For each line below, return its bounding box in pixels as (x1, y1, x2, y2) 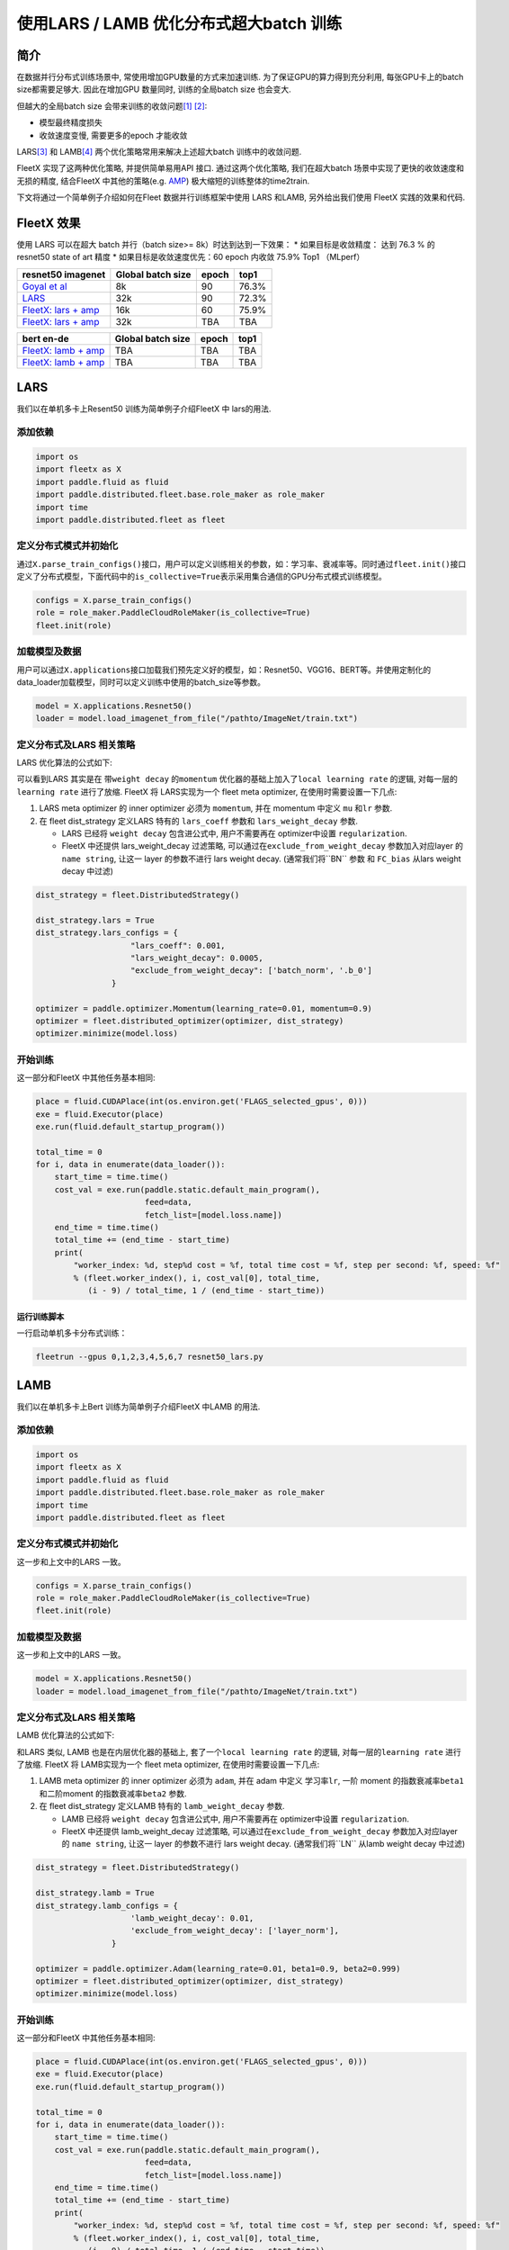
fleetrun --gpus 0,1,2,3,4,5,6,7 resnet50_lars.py (35, 1351, 264, 1362)
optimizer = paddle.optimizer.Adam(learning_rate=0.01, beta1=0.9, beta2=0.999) (35, 1963, 401, 1974)
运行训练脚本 (16, 1310, 65, 1322)
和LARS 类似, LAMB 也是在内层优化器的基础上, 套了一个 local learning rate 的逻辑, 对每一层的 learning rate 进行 (16, 1746, 462, 1757)
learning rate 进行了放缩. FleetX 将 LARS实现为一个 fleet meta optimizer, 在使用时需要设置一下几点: (16, 786, 397, 796)
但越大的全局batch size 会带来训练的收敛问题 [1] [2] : (16, 100, 208, 112)
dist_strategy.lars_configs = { (35, 928, 179, 938)
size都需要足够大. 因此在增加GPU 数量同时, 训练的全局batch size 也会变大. (16, 84, 291, 94)
